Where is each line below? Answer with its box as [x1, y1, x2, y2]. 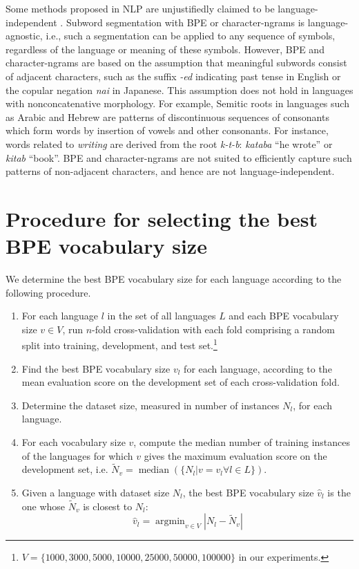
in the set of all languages [107, 308, 216, 323]
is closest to [83, 498, 133, 513]
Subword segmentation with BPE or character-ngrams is [66, 15, 305, 29]
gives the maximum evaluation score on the [144, 448, 327, 463]
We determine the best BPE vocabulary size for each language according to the [6, 272, 342, 286]
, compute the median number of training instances [133, 435, 351, 449]
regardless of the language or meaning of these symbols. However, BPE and [6, 41, 324, 56]
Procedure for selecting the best [6, 204, 318, 232]
